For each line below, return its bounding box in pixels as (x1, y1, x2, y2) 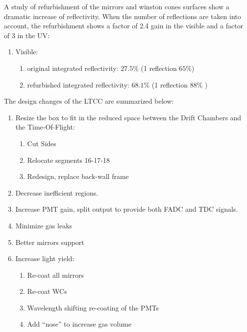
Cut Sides (27, 138, 56, 148)
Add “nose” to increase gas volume (27, 319, 132, 329)
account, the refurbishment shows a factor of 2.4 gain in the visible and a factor (4, 21, 244, 31)
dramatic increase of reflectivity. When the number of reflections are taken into (4, 11, 241, 21)
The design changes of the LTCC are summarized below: (4, 96, 174, 106)
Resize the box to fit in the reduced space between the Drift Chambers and (15, 112, 242, 122)
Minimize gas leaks (15, 220, 73, 230)
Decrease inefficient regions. (15, 187, 99, 198)
